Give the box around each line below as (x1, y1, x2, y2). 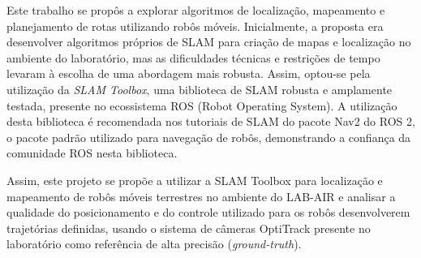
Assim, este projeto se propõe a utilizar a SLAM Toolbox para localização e (6, 171, 383, 188)
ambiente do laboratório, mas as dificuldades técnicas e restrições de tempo (6, 49, 380, 66)
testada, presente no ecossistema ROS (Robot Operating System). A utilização (6, 97, 397, 114)
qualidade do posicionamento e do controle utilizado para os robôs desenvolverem (6, 204, 410, 221)
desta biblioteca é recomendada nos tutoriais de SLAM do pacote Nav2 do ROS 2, (6, 113, 415, 130)
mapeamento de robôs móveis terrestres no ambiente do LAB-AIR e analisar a (6, 187, 396, 204)
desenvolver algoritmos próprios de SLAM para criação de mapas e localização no (6, 33, 411, 50)
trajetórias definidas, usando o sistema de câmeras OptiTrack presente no (6, 219, 371, 236)
